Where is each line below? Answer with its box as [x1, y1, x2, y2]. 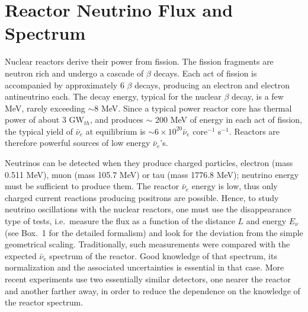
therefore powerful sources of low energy [5, 136, 150, 149]
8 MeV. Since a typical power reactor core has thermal [94, 101, 292, 114]
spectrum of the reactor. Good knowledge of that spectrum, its [49, 249, 277, 262]
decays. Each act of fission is [153, 66, 257, 79]
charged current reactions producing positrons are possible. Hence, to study [5, 191, 279, 203]
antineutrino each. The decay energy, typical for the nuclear [5, 90, 222, 103]
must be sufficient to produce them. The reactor [5, 180, 179, 192]
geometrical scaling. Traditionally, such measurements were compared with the [5, 238, 290, 250]
